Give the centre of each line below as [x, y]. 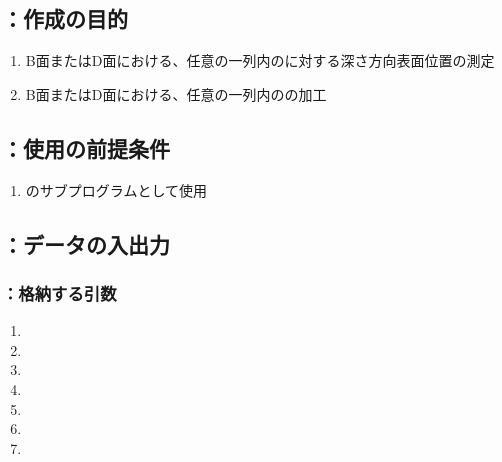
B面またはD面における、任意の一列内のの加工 [176, 93]
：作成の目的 [65, 18]
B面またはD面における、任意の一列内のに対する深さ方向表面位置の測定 [260, 60]
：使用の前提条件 [86, 147]
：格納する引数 [59, 292]
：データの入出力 [86, 243]
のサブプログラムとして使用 [116, 189]
